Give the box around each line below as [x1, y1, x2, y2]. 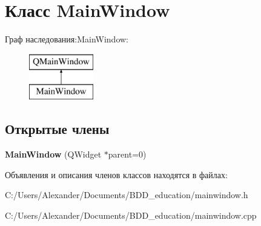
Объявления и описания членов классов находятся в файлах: [5, 168, 228, 181]
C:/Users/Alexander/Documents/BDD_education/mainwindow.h [5, 188, 248, 201]
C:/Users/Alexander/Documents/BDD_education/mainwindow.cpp [5, 208, 257, 221]
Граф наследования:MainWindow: [5, 33, 128, 45]
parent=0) [108, 148, 147, 161]
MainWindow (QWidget [5, 148, 102, 161]
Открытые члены [5, 119, 110, 138]
